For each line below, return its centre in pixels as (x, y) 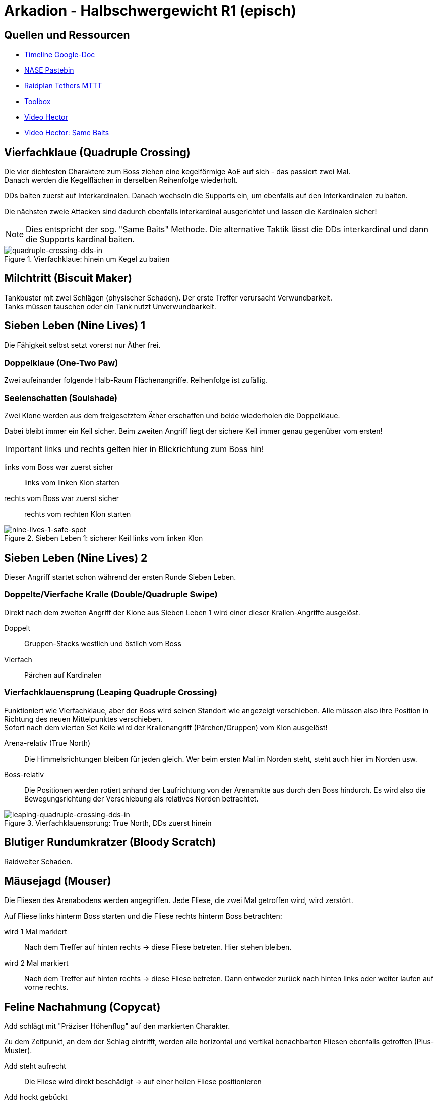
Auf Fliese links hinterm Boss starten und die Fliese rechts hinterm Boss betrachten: (143, 916)
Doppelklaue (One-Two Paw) (61, 363)
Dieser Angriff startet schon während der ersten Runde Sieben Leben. (120, 577)
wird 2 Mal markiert (36, 963)
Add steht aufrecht (35, 1066)
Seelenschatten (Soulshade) (61, 398)
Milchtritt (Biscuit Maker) (68, 278)
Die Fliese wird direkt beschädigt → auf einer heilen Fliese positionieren (143, 1082)
